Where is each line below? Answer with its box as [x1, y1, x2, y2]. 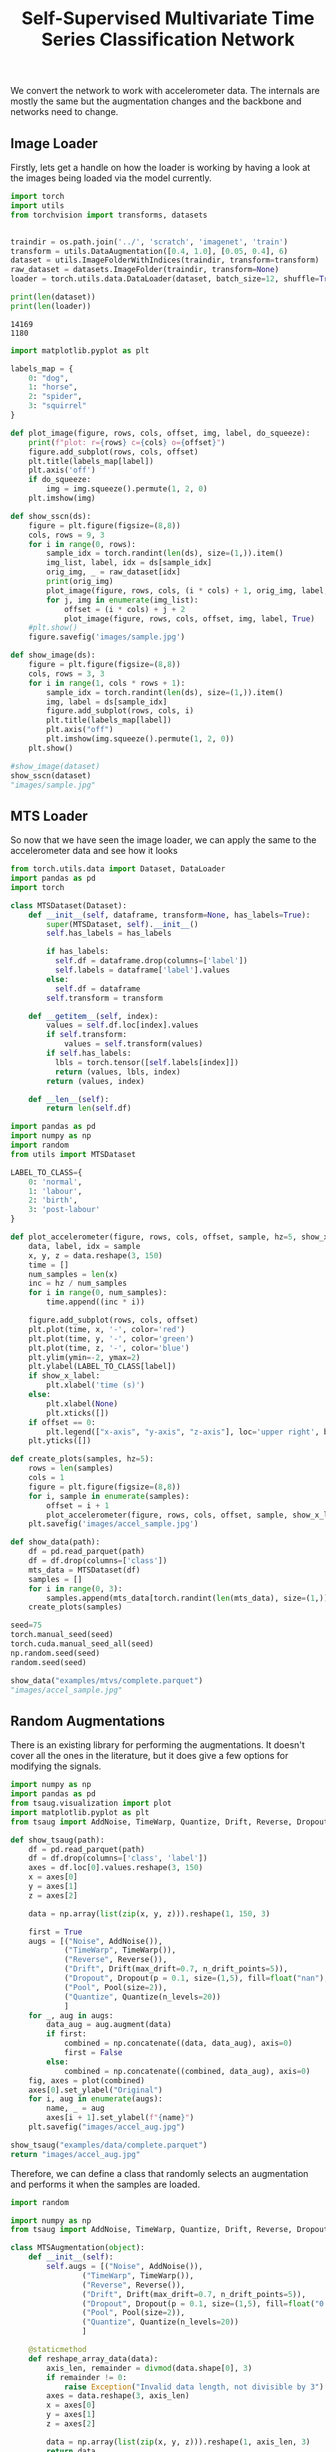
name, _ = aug [46, 2103, 105, 2114]
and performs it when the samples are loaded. [10, 2178, 201, 2190]
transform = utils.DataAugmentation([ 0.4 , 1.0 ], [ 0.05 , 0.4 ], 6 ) [10, 246, 288, 256]
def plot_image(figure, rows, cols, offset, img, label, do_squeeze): [10, 428, 311, 438]
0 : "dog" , [28, 373, 70, 383]
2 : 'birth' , [28, 1195, 78, 1206]
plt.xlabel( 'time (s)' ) [46, 1380, 145, 1391]
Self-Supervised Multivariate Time [21, 7, 315, 30]
